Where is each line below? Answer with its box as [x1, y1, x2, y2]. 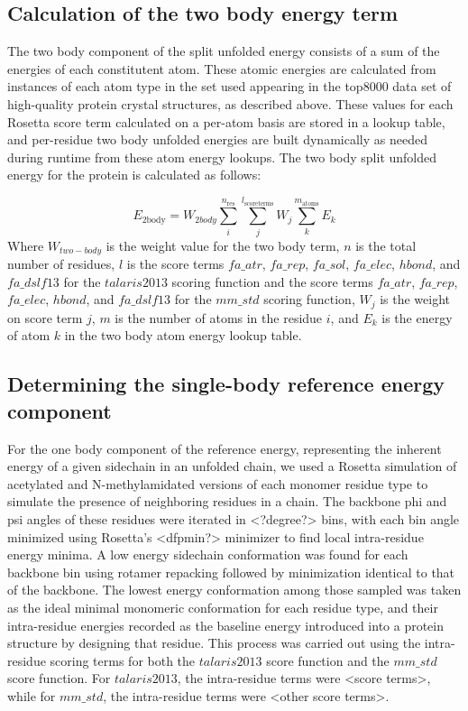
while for [7, 686, 56, 705]
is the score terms [126, 254, 225, 273]
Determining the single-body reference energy [7, 370, 445, 398]
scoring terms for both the [50, 651, 196, 669]
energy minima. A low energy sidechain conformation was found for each [7, 545, 408, 564]
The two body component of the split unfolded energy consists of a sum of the [7, 42, 440, 60]
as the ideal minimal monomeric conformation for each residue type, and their [7, 597, 438, 616]
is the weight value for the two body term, [106, 235, 340, 254]
